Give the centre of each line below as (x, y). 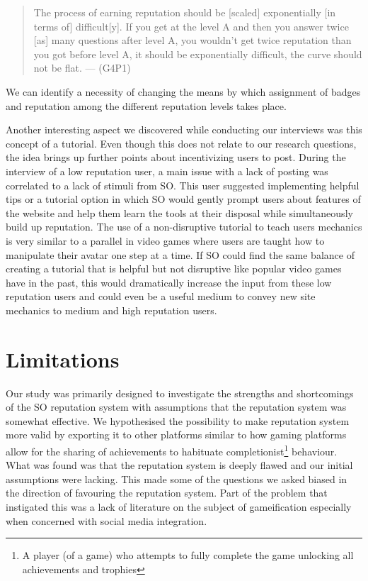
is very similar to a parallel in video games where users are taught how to (165, 240)
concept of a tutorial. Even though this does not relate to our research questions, (181, 143)
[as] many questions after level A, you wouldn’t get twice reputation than (192, 40)
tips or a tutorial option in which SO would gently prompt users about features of (183, 199)
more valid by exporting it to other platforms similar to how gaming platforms (176, 435)
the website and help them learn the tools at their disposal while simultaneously (179, 212)
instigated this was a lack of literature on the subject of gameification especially (179, 507)
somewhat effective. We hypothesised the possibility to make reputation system (178, 420)
